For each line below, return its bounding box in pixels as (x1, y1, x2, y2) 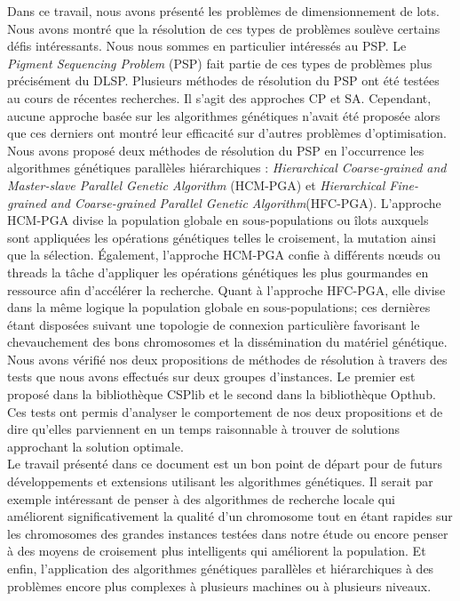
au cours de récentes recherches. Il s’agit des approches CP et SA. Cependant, (7, 88, 432, 107)
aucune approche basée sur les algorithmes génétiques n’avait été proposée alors (7, 106, 440, 124)
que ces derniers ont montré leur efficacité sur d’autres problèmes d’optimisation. (7, 124, 447, 142)
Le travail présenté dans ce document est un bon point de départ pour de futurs (7, 454, 442, 473)
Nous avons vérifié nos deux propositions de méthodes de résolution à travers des (7, 349, 448, 368)
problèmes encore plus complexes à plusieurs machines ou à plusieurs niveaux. (7, 576, 432, 595)
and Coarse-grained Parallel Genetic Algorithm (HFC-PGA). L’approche (50, 193, 441, 212)
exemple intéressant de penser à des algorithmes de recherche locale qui (7, 489, 395, 508)
